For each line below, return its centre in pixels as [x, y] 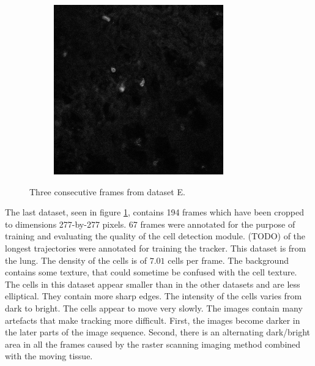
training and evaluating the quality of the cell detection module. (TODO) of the [155, 236]
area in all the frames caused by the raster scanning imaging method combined [153, 344]
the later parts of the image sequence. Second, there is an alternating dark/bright [158, 332]
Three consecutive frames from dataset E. [107, 191]
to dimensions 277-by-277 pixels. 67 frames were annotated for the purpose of [150, 224]
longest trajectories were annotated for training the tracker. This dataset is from [156, 248]
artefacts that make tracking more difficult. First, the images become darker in [153, 320]
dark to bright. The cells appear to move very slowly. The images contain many [154, 308]
